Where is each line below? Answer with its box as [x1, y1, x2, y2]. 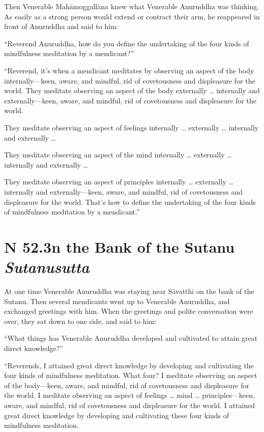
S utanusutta [4, 256, 90, 278]
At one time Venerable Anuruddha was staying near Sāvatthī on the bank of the [4, 286, 254, 296]
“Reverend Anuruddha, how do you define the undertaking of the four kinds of [4, 38, 249, 48]
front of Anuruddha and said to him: [4, 21, 119, 32]
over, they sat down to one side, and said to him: [4, 315, 157, 326]
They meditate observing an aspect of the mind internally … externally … [4, 149, 232, 160]
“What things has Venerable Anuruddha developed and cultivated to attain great [4, 333, 258, 343]
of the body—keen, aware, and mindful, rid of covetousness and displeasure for [4, 380, 250, 390]
